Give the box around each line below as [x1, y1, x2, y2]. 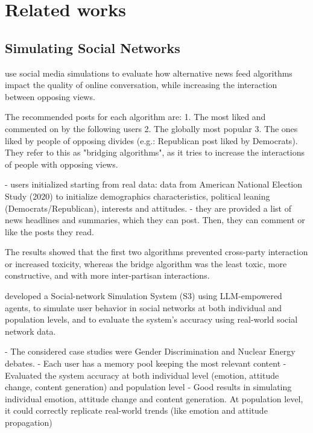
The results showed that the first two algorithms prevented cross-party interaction [5, 245, 308, 258]
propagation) [5, 416, 52, 429]
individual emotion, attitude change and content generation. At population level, [5, 392, 303, 405]
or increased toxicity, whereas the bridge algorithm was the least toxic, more [5, 257, 287, 270]
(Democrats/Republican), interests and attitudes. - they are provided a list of [5, 201, 291, 214]
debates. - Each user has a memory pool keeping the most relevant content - [5, 357, 286, 370]
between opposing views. [5, 90, 95, 103]
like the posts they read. [5, 225, 94, 238]
